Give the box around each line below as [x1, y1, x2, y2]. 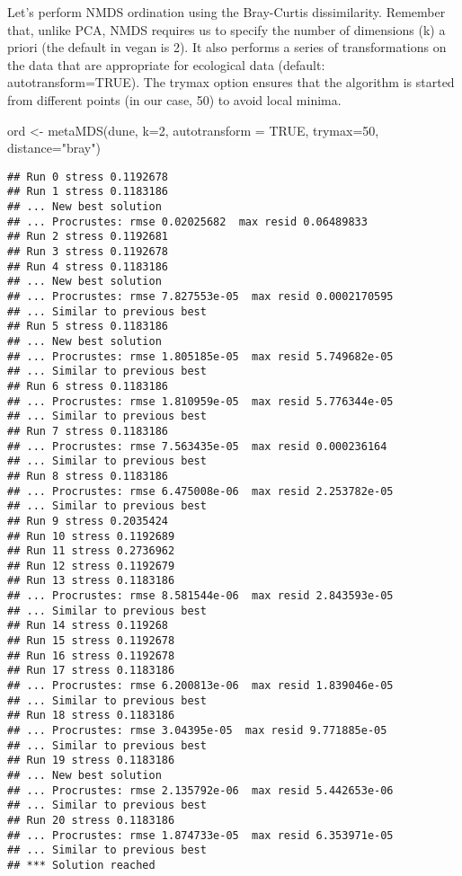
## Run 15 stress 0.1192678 [7, 634, 175, 648]
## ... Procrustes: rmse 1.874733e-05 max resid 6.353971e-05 [7, 828, 394, 842]
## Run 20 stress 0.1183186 [7, 813, 175, 827]
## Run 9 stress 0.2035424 [7, 514, 168, 527]
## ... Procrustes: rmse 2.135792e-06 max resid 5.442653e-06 [7, 783, 394, 797]
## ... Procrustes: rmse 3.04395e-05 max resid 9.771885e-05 [7, 724, 387, 738]
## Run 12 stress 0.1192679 [7, 559, 175, 572]
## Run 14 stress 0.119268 [7, 619, 168, 633]
